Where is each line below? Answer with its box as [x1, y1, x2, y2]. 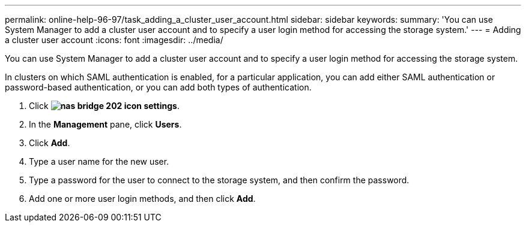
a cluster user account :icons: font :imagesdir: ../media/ [5, 35, 223, 45]
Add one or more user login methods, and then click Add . [29, 193, 256, 204]
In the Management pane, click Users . [29, 119, 182, 129]
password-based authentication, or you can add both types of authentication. [5, 82, 312, 92]
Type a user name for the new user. [29, 156, 169, 167]
